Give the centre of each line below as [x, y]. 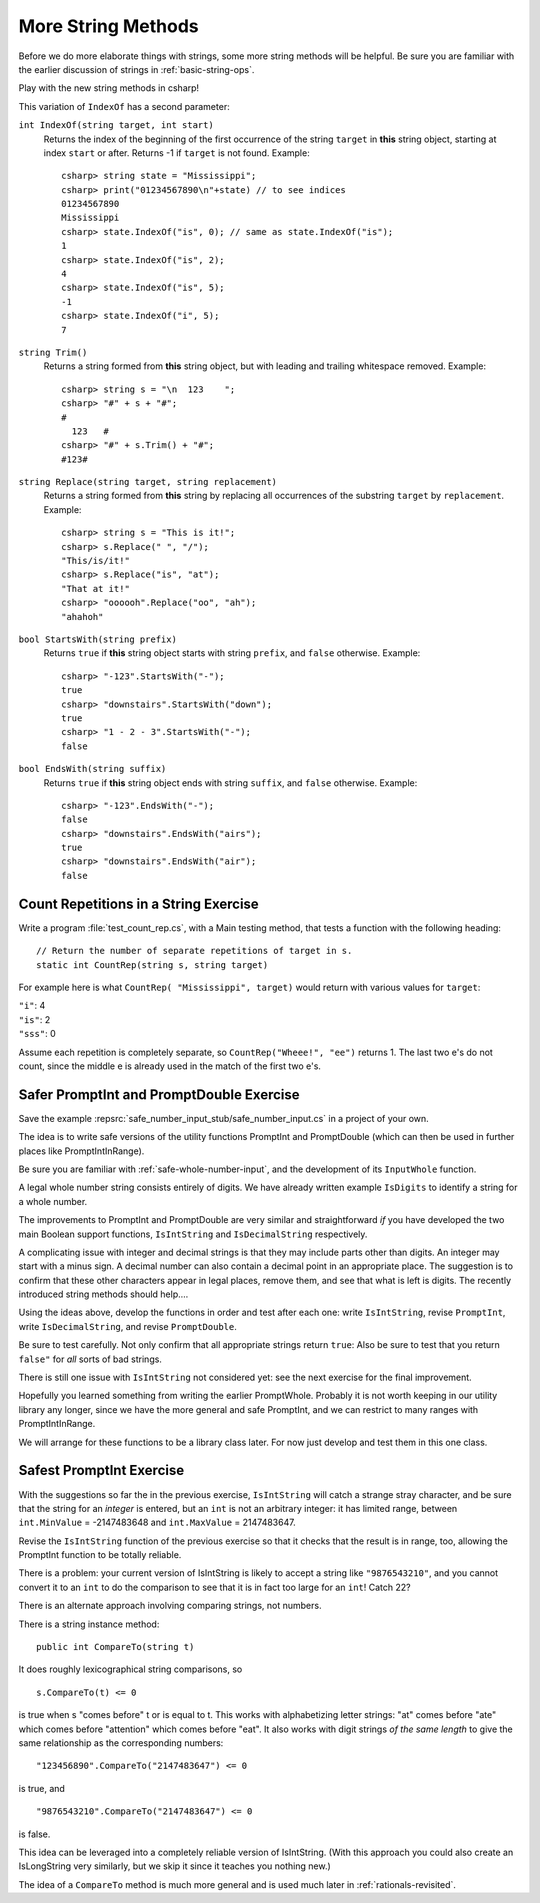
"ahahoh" [82, 616]
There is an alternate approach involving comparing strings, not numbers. [170, 1606]
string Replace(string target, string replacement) [148, 482]
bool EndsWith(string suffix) [92, 769]
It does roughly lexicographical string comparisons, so [130, 1669]
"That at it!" [95, 588]
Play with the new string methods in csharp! [109, 88]
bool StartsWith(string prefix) [97, 639]
